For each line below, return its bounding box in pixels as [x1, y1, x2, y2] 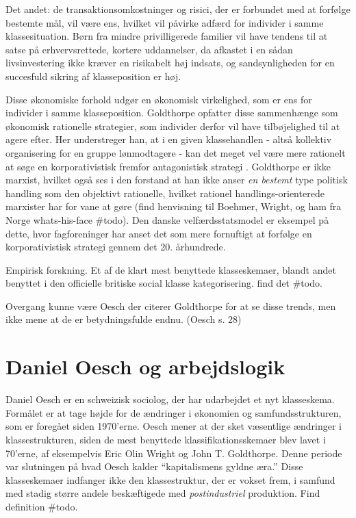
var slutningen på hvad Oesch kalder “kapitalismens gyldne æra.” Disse [5, 459, 303, 474]
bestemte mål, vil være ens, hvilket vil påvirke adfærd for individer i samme [5, 15, 324, 29]
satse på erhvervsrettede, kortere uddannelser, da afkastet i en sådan [5, 42, 293, 56]
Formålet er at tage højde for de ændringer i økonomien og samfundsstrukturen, [5, 405, 342, 419]
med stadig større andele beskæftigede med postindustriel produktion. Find [5, 486, 320, 500]
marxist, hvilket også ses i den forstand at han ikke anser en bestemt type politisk [5, 172, 348, 187]
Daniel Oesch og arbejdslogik [5, 352, 285, 380]
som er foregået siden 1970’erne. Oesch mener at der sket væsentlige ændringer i [5, 419, 342, 433]
